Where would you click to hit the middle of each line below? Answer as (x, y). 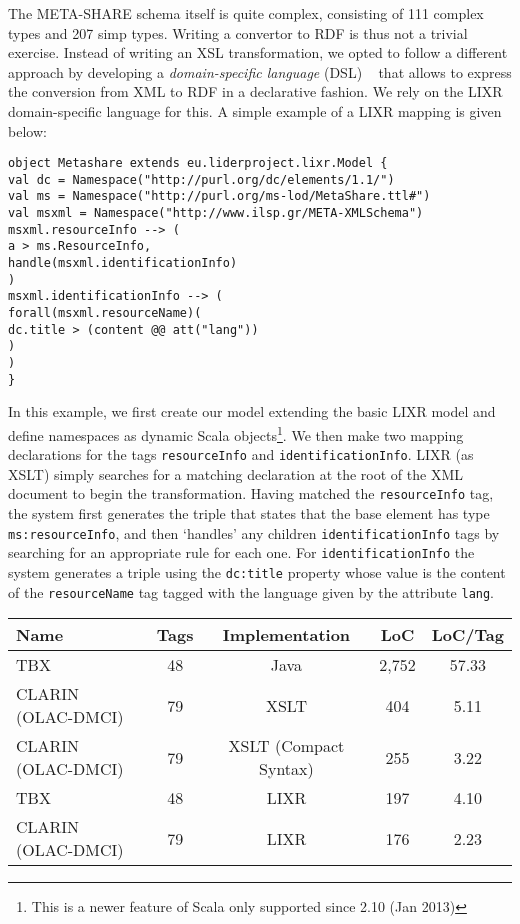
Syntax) (286, 769)
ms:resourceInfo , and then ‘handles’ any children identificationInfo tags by (254, 532)
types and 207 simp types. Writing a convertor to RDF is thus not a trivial (238, 32)
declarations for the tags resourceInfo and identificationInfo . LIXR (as (241, 454)
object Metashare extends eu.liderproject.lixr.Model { (198, 163)
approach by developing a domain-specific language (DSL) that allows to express (260, 71)
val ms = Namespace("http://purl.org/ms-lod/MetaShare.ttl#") (219, 196)
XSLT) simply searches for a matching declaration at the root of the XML (235, 473)
